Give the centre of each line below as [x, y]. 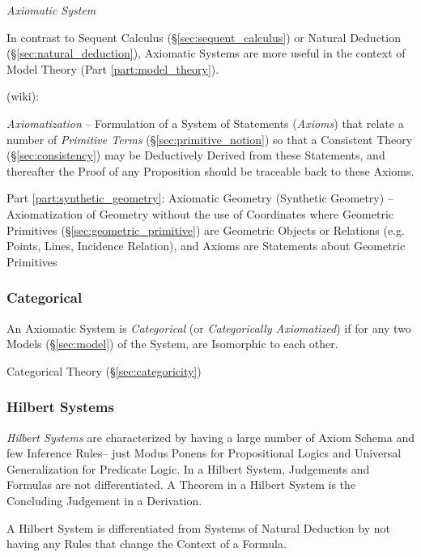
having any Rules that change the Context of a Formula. [147, 544]
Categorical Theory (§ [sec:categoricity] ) [104, 370]
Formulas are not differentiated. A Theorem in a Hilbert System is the [181, 485]
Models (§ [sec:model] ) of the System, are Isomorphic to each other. [172, 344]
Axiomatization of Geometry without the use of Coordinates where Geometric [200, 213]
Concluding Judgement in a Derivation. [104, 500]
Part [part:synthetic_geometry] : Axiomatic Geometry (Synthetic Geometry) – [200, 198]
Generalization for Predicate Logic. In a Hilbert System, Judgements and [188, 468]
